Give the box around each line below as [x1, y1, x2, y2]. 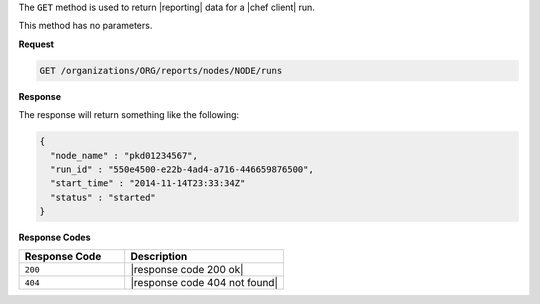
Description [130, 250, 188, 264]
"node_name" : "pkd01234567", [50, 150, 199, 161]
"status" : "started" [50, 191, 157, 203]
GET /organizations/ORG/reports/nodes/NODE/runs [39, 65, 283, 76]
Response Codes [18, 231, 91, 244]
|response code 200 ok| [130, 263, 244, 277]
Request [18, 38, 55, 50]
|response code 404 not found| [130, 276, 279, 290]
